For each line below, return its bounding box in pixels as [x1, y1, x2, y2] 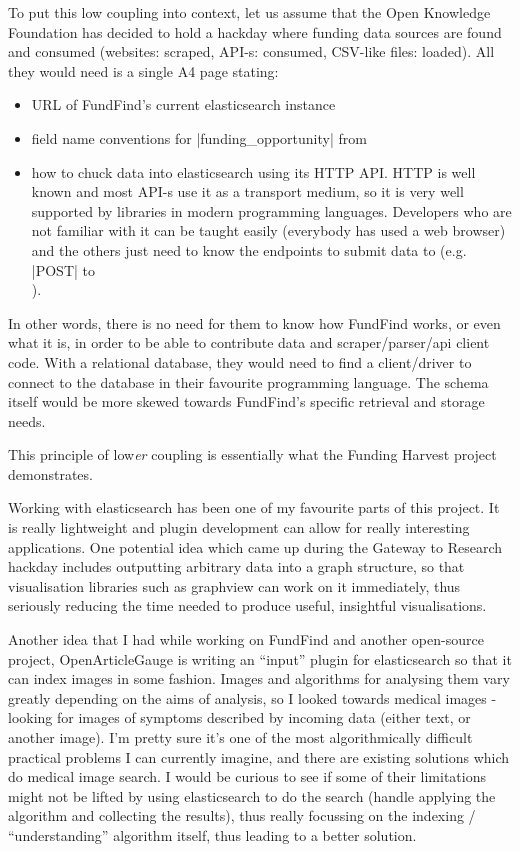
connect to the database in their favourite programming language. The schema [8, 371, 489, 392]
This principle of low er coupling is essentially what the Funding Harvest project [8, 444, 497, 465]
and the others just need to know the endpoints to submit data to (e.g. [31, 239, 467, 260]
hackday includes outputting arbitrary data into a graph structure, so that [8, 556, 465, 577]
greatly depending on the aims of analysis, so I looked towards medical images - [8, 687, 497, 708]
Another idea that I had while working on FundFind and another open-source [8, 629, 484, 650]
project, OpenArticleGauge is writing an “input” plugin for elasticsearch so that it [8, 648, 512, 669]
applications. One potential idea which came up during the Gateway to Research [8, 536, 503, 557]
